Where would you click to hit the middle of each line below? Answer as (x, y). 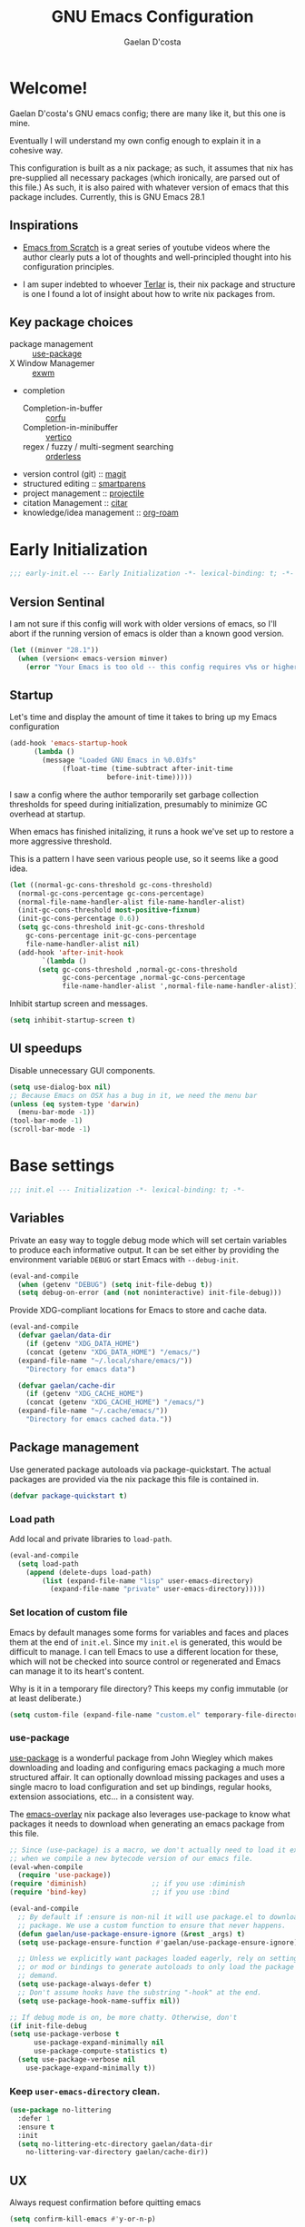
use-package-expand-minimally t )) (91, 2068)
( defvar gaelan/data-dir (64, 1336)
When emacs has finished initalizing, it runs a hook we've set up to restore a (152, 831)
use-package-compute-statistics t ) (101, 2051)
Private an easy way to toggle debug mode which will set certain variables (148, 1240)
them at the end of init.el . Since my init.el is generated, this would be (146, 1642)
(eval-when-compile (46, 1867)
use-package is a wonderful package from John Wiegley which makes (142, 1757)
